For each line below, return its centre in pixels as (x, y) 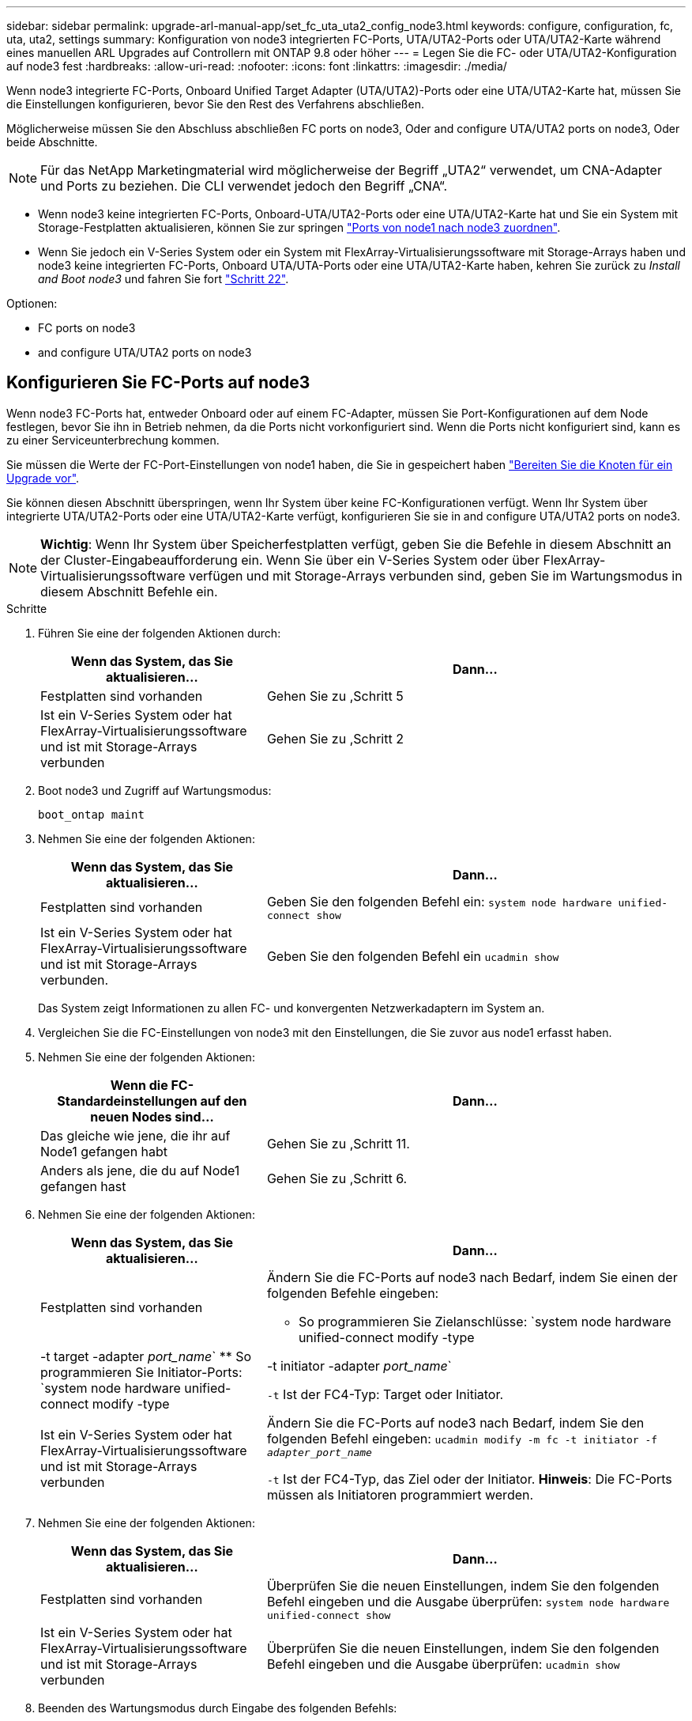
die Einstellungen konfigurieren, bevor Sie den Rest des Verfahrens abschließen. (215, 104)
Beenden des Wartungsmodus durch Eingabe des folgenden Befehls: (218, 1708)
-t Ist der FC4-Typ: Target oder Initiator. (385, 1394)
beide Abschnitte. (52, 142)
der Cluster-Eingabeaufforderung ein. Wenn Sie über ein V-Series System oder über (290, 560)
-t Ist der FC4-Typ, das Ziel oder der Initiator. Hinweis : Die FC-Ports (469, 1479)
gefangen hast (83, 1186)
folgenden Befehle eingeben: (353, 1293)
